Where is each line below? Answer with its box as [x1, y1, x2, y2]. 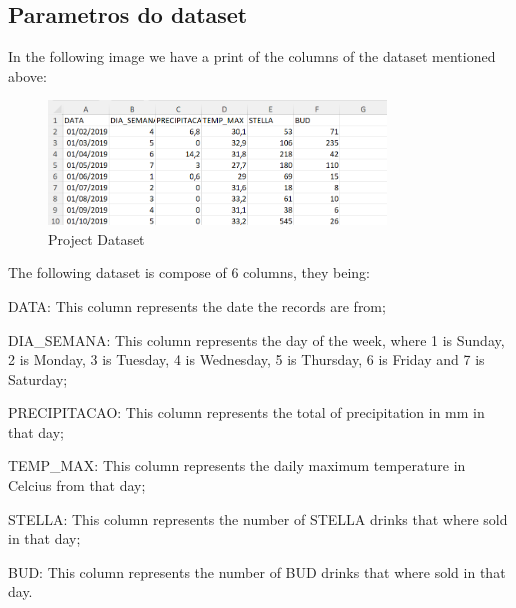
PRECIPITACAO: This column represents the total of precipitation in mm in [8, 402, 485, 423]
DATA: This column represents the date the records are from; [8, 295, 386, 316]
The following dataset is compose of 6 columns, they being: [8, 262, 370, 283]
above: [8, 65, 47, 86]
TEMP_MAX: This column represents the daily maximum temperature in [8, 455, 466, 476]
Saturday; [8, 368, 68, 389]
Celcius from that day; [8, 475, 146, 496]
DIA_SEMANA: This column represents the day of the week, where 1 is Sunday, [8, 329, 505, 350]
